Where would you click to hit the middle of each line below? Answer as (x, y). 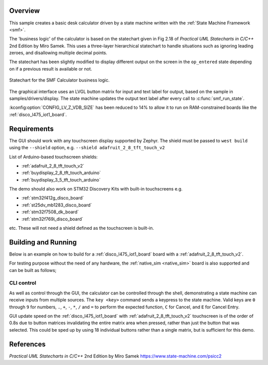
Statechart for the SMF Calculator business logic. (60, 80)
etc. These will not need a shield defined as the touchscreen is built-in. (82, 228)
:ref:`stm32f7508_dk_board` (50, 212)
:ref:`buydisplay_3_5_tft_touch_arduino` (61, 180)
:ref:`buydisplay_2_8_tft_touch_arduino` (61, 173)
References (27, 344)
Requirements (32, 129)
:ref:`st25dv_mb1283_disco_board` (57, 205)
